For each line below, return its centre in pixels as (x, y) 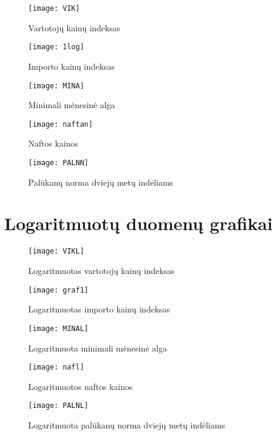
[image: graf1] (59, 290)
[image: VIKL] (56, 251)
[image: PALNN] (59, 163)
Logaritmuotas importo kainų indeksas (99, 309)
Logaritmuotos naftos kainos (81, 386)
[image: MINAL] (59, 328)
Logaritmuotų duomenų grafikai (138, 223)
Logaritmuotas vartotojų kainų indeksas (102, 271)
